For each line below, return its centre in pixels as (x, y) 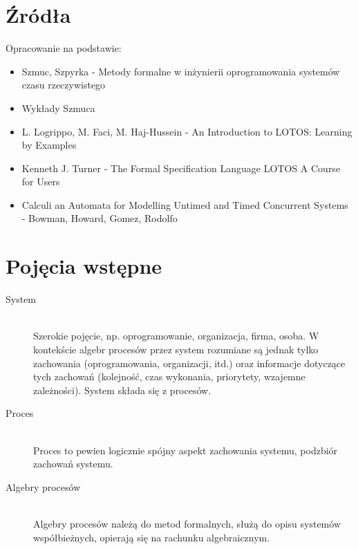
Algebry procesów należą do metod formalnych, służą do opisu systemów (187, 523)
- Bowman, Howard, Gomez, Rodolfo (100, 218)
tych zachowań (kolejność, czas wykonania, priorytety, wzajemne (169, 376)
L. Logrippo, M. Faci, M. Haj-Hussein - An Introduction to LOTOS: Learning (187, 131)
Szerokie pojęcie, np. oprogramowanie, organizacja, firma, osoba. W (176, 336)
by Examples (49, 145)
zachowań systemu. (73, 464)
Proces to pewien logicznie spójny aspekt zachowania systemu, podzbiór (186, 450)
